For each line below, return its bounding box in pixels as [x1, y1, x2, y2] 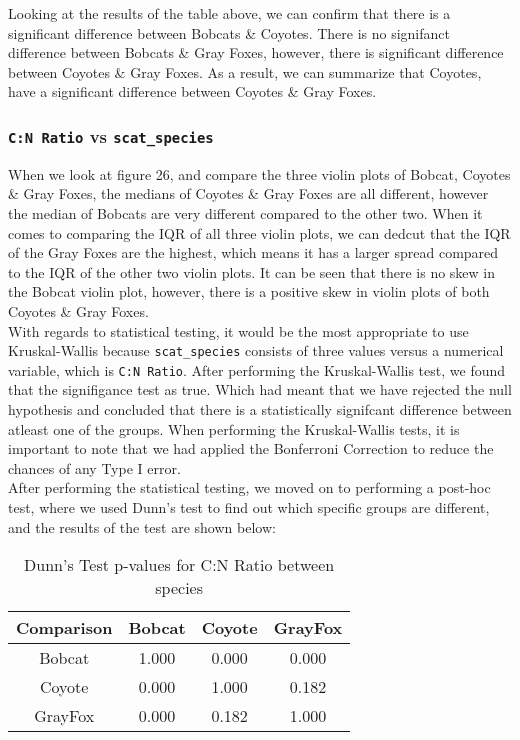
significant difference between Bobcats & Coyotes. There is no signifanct [8, 22, 450, 43]
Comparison [16, 616, 113, 640]
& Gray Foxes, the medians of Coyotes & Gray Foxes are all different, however [8, 183, 489, 204]
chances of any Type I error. [8, 457, 181, 478]
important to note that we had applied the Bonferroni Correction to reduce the [8, 438, 494, 459]
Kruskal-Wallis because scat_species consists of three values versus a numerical [8, 340, 504, 361]
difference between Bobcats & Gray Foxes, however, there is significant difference [8, 42, 504, 63]
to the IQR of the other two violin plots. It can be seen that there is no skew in [8, 261, 496, 282]
